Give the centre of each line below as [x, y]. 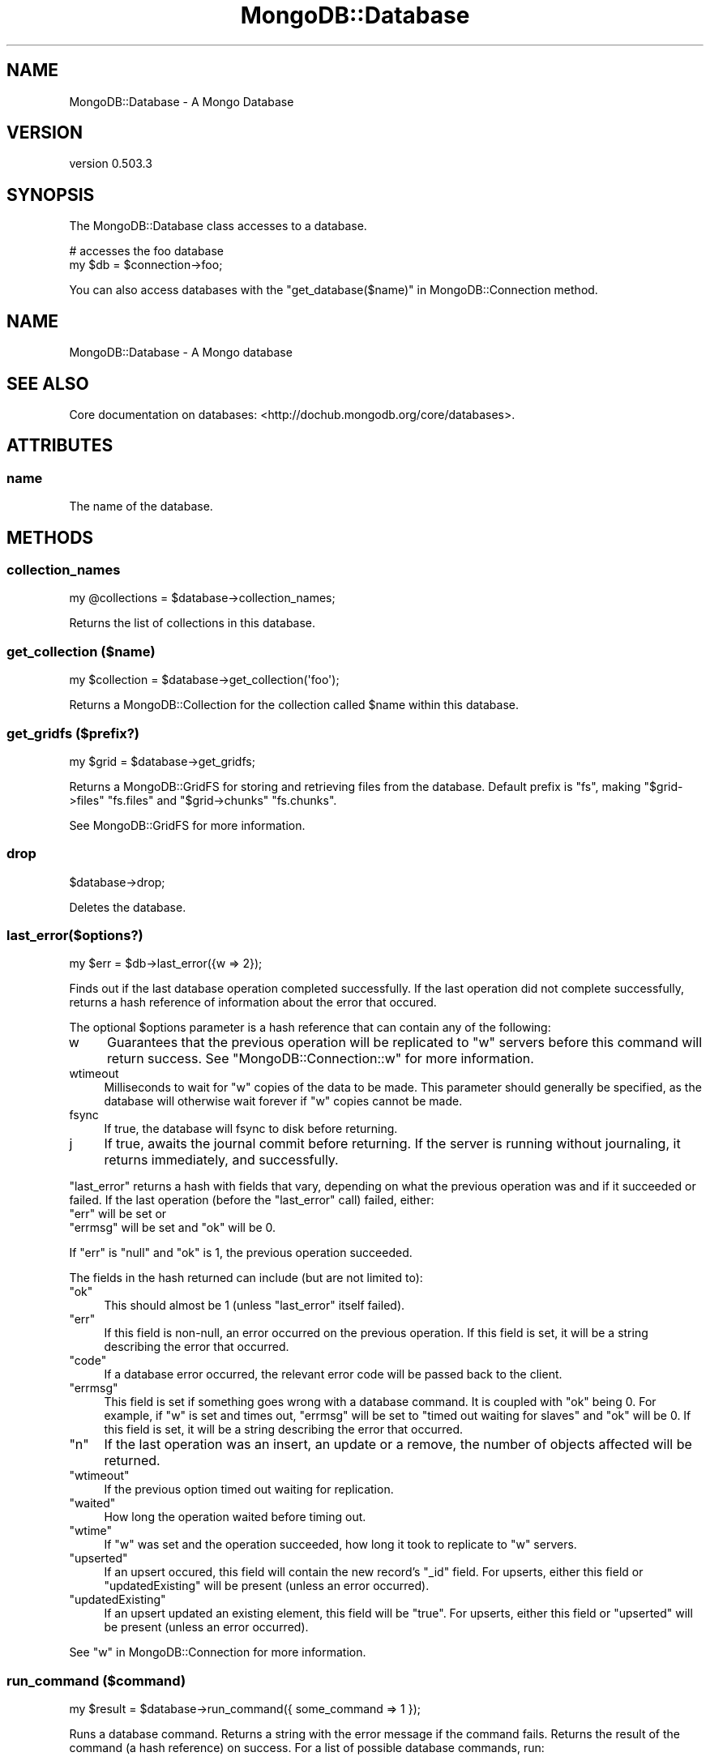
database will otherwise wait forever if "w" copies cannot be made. [283, 1101]
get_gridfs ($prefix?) [73, 733]
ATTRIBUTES [60, 446]
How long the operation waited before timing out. [235, 1517]
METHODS [50, 537]
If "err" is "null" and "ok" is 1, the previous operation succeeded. [241, 1253]
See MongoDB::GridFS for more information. [187, 825]
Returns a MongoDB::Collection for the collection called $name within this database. [294, 705]
